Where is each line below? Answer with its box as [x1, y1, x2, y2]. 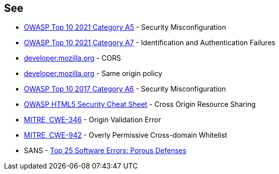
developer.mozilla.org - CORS [24, 54, 121, 63]
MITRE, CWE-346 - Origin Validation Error [24, 115, 161, 124]
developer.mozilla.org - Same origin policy [24, 69, 162, 78]
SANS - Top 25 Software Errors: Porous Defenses [24, 146, 187, 155]
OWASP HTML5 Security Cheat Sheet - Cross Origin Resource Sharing [24, 100, 256, 109]
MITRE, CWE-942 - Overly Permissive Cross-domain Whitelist [24, 131, 227, 140]
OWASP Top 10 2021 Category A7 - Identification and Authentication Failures [24, 38, 276, 47]
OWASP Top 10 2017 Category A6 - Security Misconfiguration [24, 85, 226, 93]
